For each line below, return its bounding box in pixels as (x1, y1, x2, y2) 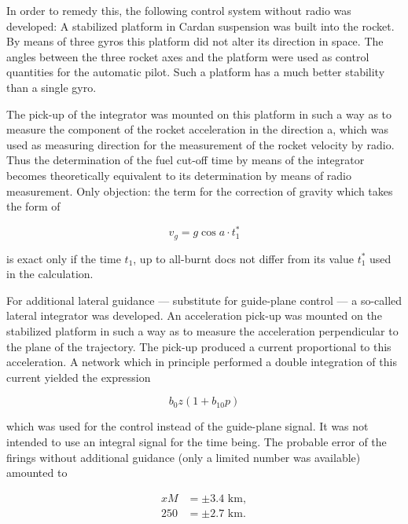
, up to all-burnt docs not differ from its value (133, 250, 354, 266)
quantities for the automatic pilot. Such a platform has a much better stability (6, 64, 385, 80)
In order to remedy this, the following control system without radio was (6, 2, 351, 18)
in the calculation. (6, 266, 94, 282)
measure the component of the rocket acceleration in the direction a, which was (6, 121, 388, 137)
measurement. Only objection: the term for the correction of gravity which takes (6, 182, 393, 199)
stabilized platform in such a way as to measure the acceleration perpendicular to (6, 323, 399, 339)
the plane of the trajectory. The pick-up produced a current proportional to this (6, 338, 391, 354)
